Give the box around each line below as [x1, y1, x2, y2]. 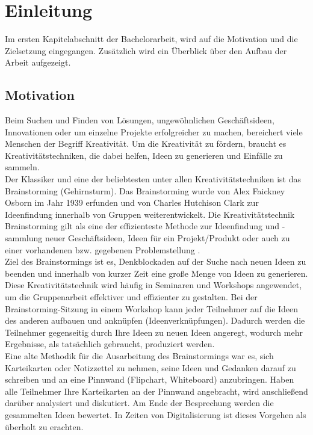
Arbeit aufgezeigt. [5, 56, 71, 69]
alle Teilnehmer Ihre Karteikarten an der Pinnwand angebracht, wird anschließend [5, 384, 308, 397]
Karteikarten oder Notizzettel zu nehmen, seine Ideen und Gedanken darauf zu [5, 361, 296, 374]
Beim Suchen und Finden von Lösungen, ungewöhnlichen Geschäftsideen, [5, 114, 274, 126]
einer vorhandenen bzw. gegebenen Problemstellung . [5, 243, 200, 256]
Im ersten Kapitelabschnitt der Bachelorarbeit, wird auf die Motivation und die [5, 32, 298, 45]
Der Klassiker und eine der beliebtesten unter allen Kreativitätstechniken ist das [5, 173, 302, 185]
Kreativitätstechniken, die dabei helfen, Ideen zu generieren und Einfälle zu [5, 149, 283, 161]
